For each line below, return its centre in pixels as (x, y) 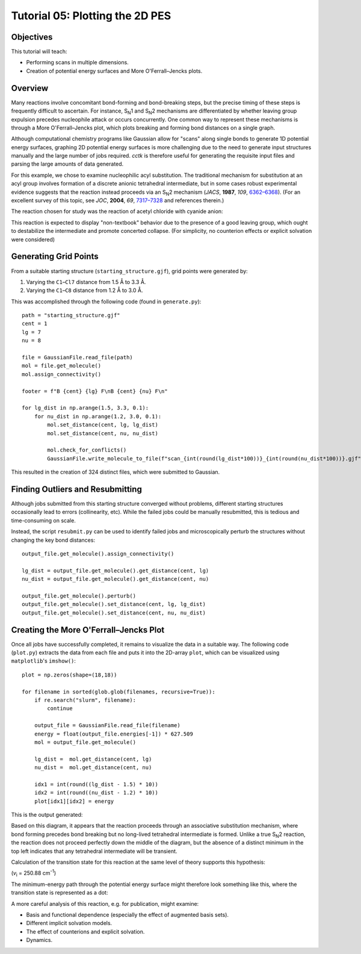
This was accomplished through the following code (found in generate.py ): (106, 302)
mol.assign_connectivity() (62, 374)
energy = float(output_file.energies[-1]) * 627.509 (114, 734)
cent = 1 (35, 324)
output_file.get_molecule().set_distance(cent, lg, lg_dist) (114, 604)
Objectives (32, 37)
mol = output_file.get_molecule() (85, 742)
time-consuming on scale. (44, 520)
